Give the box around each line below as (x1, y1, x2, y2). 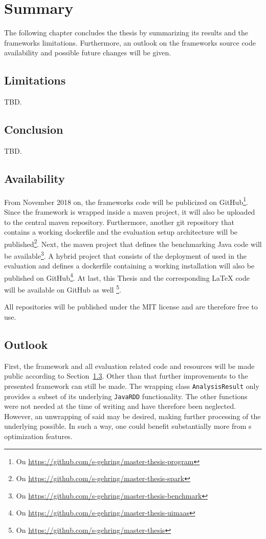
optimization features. (4, 431, 73, 441)
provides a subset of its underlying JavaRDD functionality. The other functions (4, 390, 248, 401)
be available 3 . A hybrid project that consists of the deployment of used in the (4, 248, 247, 261)
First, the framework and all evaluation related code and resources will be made (4, 360, 255, 371)
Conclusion (4, 121, 63, 137)
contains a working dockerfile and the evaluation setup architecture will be (4, 226, 238, 237)
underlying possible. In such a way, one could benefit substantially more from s (4, 421, 252, 431)
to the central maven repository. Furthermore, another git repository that (4, 216, 234, 227)
